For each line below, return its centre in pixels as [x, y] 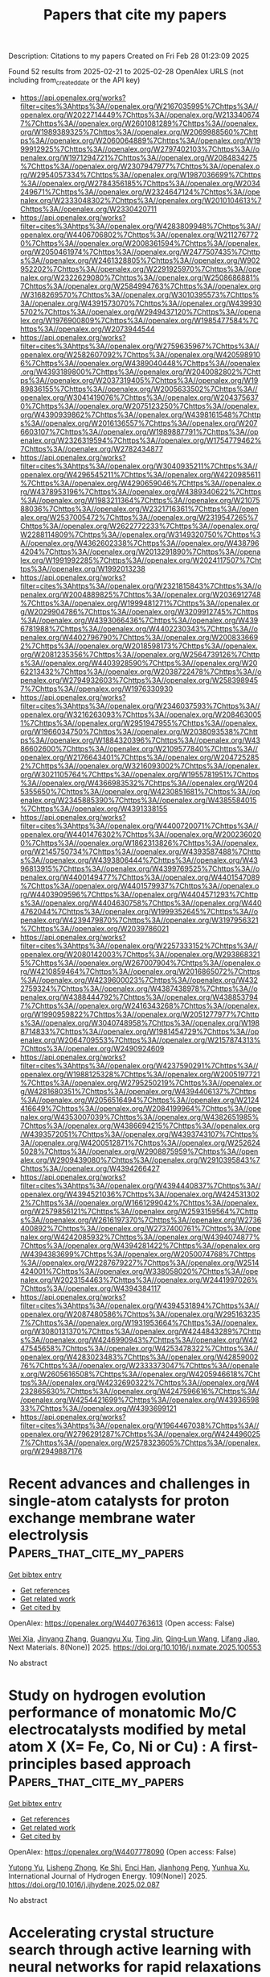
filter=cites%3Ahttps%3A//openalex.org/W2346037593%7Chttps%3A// [140, 705]
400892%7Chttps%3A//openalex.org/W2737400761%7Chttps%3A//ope [140, 1228]
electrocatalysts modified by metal [127, 1730]
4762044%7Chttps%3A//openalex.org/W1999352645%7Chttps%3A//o [139, 911]
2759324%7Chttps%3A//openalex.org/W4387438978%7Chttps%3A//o [139, 988]
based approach [135, 1764]
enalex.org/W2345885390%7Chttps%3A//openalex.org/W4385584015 [138, 800]
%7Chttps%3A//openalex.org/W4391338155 [94, 809]
